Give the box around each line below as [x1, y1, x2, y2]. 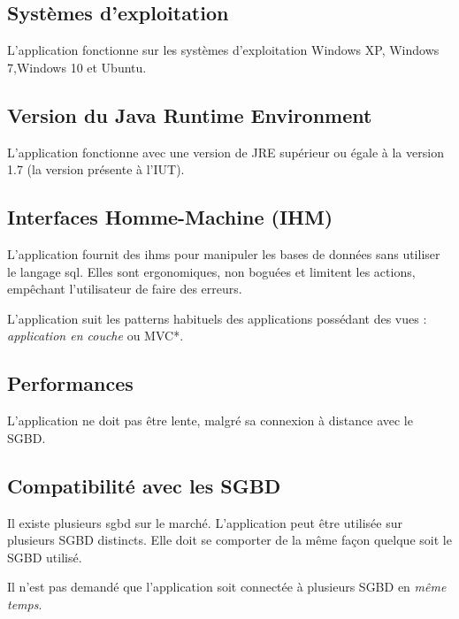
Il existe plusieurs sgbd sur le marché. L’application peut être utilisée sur [7, 513, 402, 531]
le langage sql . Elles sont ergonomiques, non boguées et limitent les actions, [7, 262, 416, 280]
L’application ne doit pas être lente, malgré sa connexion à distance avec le [7, 411, 413, 430]
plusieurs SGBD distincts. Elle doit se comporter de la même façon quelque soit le [7, 531, 452, 549]
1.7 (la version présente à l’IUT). [7, 160, 185, 179]
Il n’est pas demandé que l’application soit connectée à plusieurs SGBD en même [7, 577, 447, 596]
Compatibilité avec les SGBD [7, 471, 281, 499]
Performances [7, 370, 134, 397]
